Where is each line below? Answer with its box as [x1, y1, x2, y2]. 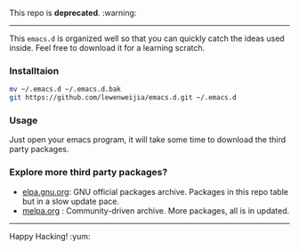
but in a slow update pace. [21, 196, 120, 206]
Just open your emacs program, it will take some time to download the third [9, 134, 287, 145]
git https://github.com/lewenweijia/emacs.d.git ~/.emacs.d [9, 93, 238, 102]
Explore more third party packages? [9, 166, 168, 179]
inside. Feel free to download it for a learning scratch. [9, 43, 206, 52]
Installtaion [9, 64, 60, 77]
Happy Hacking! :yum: [9, 230, 91, 241]
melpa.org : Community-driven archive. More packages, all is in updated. [21, 205, 290, 216]
